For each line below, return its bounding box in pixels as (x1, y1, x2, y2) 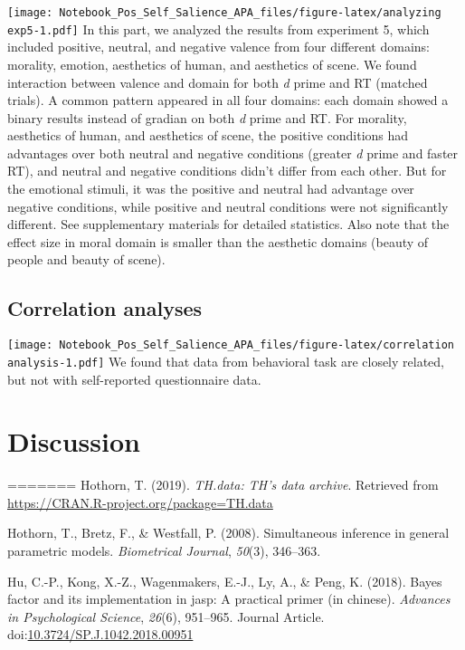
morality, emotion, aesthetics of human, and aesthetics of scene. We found (7, 54, 417, 73)
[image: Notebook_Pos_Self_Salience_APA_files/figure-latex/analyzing (7, 6, 441, 19)
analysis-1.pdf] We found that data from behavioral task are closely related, (7, 351, 444, 370)
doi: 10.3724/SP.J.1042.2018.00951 (7, 625, 194, 644)
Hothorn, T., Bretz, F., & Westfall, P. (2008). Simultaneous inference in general (7, 523, 450, 542)
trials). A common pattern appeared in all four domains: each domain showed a (7, 91, 449, 110)
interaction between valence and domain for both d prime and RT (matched (7, 72, 428, 91)
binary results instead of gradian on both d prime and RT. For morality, (7, 108, 407, 127)
